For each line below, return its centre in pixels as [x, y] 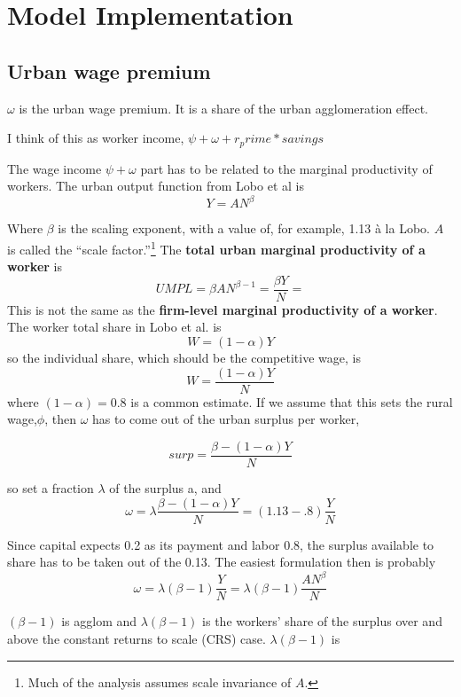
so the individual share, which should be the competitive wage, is [184, 357]
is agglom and [99, 621]
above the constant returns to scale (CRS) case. [137, 638]
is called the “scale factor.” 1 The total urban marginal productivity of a [216, 247]
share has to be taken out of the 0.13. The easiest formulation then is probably [222, 562]
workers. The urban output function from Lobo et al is [156, 186]
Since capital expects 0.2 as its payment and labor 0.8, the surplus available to [221, 544]
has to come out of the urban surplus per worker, [226, 419]
